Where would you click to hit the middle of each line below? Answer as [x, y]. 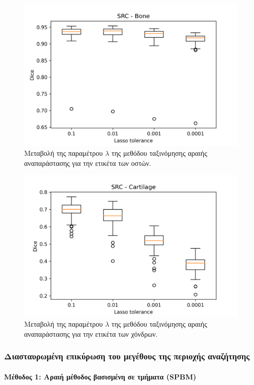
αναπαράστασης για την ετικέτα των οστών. [88, 163]
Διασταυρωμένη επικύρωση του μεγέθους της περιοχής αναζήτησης [127, 356]
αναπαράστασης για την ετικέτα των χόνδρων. [91, 333]
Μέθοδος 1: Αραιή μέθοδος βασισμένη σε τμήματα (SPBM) [100, 376]
